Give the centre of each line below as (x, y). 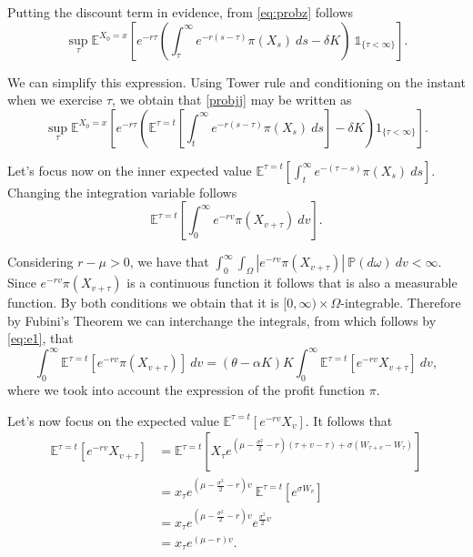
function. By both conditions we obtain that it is (143, 303)
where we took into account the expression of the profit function (186, 390)
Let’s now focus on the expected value (113, 420)
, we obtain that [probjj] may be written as (232, 100)
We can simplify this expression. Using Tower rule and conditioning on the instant (236, 81)
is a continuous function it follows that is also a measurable (292, 283)
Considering (40, 262)
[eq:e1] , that (40, 338)
